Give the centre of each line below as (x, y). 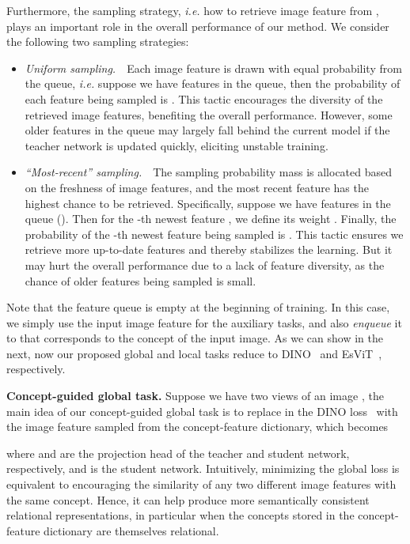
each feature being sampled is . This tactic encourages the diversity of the (204, 98)
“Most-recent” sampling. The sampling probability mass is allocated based (209, 172)
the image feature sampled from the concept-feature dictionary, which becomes (197, 427)
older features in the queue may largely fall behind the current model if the (207, 130)
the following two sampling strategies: (98, 42)
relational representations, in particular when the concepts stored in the (180, 515)
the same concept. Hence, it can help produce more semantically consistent (188, 499)
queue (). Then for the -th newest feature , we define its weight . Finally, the (211, 219)
